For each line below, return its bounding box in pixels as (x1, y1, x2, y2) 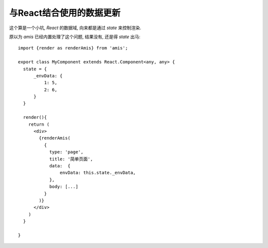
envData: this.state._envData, (60, 170, 136, 176)
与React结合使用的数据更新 (9, 7, 121, 18)
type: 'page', (49, 149, 84, 155)
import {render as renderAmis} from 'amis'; (18, 45, 129, 51)
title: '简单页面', (49, 156, 93, 162)
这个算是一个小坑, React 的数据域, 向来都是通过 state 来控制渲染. (9, 25, 141, 31)
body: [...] (49, 184, 78, 190)
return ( (28, 121, 50, 127)
